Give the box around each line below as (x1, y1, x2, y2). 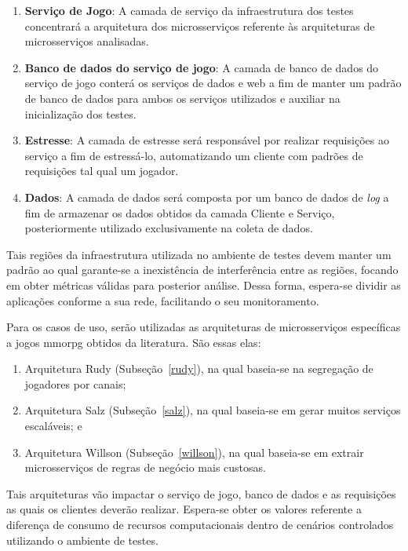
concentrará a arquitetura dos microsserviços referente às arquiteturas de (24, 17, 375, 34)
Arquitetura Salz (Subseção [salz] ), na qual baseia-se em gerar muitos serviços (24, 402, 401, 418)
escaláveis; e (24, 418, 82, 434)
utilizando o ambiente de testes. (6, 531, 158, 548)
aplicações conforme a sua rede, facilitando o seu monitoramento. (6, 292, 319, 308)
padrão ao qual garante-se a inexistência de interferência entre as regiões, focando (6, 261, 399, 278)
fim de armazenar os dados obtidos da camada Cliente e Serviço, (24, 204, 335, 221)
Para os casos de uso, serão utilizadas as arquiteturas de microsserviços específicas (6, 319, 401, 335)
